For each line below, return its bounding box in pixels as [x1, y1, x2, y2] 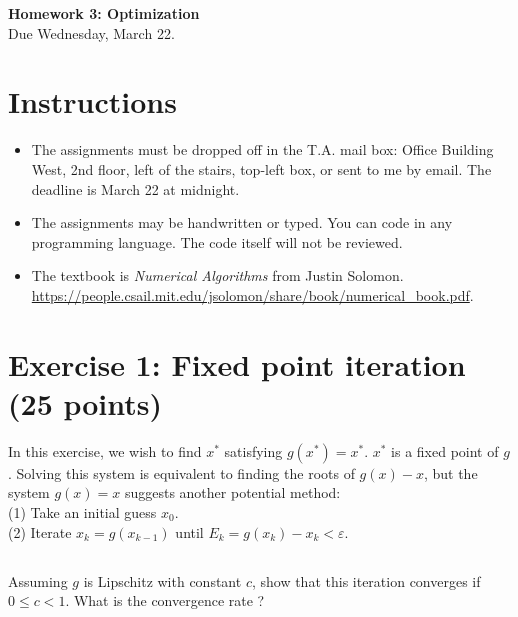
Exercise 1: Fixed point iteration [8, 343, 466, 384]
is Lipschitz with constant [83, 570, 242, 591]
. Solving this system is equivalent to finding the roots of [8, 462, 355, 483]
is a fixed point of [391, 440, 499, 461]
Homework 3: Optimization [8, 3, 200, 23]
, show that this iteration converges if [251, 570, 481, 591]
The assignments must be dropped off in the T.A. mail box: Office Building [31, 139, 494, 160]
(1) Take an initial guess [8, 501, 157, 522]
